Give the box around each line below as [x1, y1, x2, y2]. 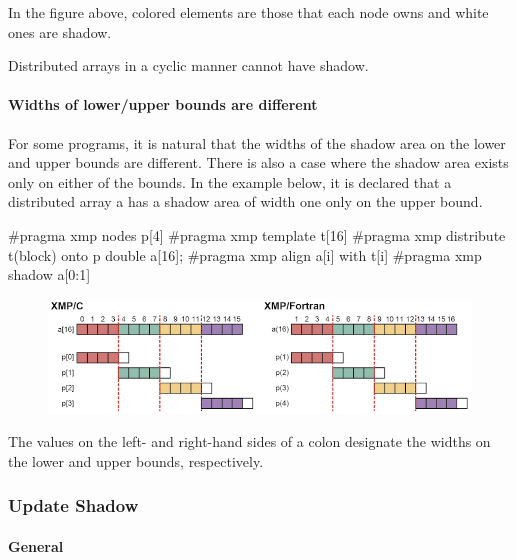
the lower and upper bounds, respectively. [8, 450, 264, 471]
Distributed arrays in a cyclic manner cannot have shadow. [8, 55, 369, 76]
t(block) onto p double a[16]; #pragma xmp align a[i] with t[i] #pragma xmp [8, 244, 482, 265]
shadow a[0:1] [8, 264, 91, 285]
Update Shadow [8, 493, 139, 518]
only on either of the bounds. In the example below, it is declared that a [8, 171, 452, 192]
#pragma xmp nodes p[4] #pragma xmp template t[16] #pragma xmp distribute [8, 224, 506, 245]
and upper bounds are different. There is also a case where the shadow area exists [8, 152, 509, 173]
